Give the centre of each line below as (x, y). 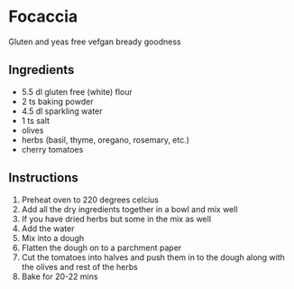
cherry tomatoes (52, 149)
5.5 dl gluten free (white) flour (77, 91)
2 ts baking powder (57, 101)
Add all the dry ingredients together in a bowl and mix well (129, 209)
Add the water (48, 228)
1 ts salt (36, 120)
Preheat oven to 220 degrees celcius (90, 200)
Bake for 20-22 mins (60, 276)
